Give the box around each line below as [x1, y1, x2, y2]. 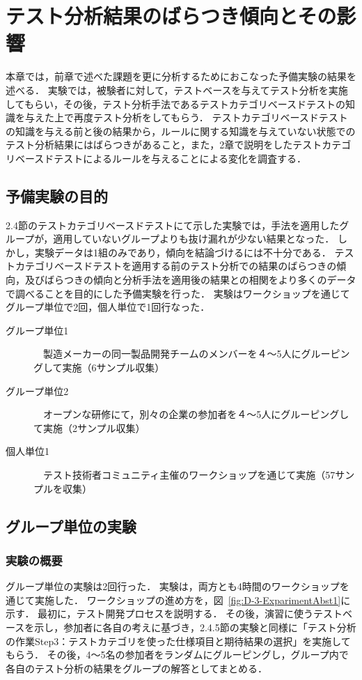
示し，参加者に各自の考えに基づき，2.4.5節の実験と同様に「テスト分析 [34, 619, 356, 634]
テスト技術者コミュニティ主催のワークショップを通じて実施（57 [42, 467, 336, 481]
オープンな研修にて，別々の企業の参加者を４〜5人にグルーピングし [42, 407, 349, 422]
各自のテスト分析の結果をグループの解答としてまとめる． [6, 660, 268, 675]
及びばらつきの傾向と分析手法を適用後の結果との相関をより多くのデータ [24, 272, 356, 287]
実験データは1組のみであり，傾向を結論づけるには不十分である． [34, 245, 331, 259]
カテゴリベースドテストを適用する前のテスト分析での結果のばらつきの [15, 258, 337, 273]
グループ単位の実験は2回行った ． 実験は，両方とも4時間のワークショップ [6, 579, 340, 594]
